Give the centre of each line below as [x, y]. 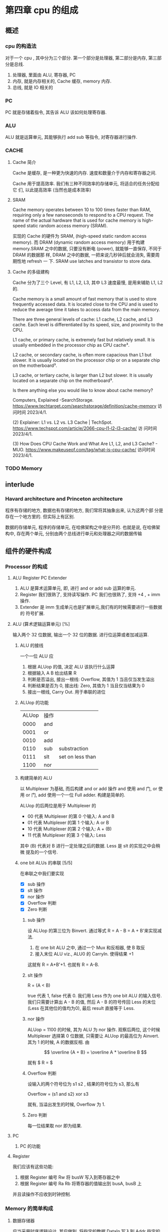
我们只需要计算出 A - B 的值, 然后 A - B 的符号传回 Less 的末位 [92, 1002]
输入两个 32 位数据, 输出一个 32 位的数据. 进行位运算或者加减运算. [80, 635]
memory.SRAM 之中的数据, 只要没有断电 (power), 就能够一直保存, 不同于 [87, 248]
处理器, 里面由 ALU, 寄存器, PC [44, 75]
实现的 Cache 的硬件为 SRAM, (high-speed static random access [79, 236]
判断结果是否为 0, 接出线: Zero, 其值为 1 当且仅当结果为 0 [86, 686]
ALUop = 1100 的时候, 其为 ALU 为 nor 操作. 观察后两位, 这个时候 [94, 1030]
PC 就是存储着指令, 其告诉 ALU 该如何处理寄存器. [56, 112]
